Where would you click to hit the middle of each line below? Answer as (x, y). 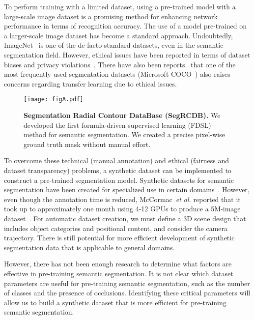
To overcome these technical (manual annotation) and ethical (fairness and (117, 160)
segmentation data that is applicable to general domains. (89, 247)
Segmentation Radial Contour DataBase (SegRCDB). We (122, 115)
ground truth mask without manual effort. (87, 144)
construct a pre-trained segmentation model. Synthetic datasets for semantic (119, 180)
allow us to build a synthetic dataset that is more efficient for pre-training (115, 302)
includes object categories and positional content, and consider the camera (116, 228)
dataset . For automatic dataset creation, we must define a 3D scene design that (125, 218)
